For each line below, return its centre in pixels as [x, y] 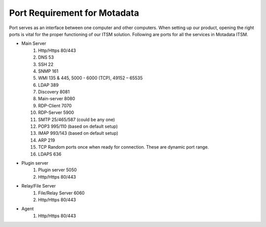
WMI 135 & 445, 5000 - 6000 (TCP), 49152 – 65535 [90, 78]
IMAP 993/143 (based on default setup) [78, 133]
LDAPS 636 [50, 154]
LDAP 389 [49, 85]
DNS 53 [46, 57]
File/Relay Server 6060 [61, 193]
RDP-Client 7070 [55, 106]
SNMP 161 [48, 71]
